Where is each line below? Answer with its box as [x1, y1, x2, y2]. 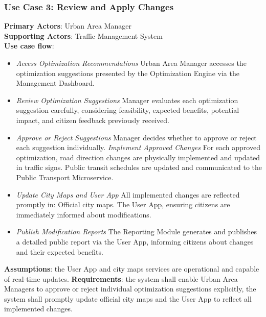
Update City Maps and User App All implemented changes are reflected [16, 189, 240, 200]
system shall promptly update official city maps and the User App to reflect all [4, 293, 252, 304]
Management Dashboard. [16, 78, 95, 88]
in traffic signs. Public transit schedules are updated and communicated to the [16, 162, 262, 173]
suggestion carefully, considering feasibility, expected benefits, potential [16, 105, 239, 115]
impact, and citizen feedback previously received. [16, 114, 170, 125]
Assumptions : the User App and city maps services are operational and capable [4, 263, 259, 274]
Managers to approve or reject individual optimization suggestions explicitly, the [4, 283, 256, 294]
